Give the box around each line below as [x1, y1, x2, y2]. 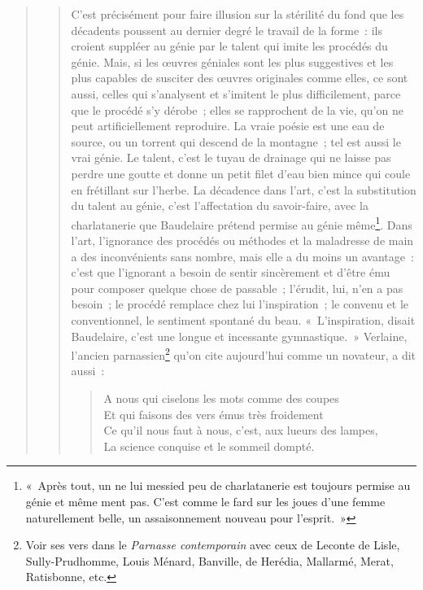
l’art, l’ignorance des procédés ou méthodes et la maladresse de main [71, 231, 414, 248]
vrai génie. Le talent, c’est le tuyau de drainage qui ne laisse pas [71, 149, 391, 166]
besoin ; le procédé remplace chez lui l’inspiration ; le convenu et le [71, 295, 409, 312]
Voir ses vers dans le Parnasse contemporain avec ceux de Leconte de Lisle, [25, 536, 400, 553]
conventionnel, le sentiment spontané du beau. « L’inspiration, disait [71, 311, 416, 328]
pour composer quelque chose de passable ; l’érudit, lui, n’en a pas [71, 279, 403, 296]
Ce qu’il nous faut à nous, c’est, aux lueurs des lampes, [103, 422, 378, 439]
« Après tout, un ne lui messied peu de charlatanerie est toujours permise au [25, 477, 411, 494]
